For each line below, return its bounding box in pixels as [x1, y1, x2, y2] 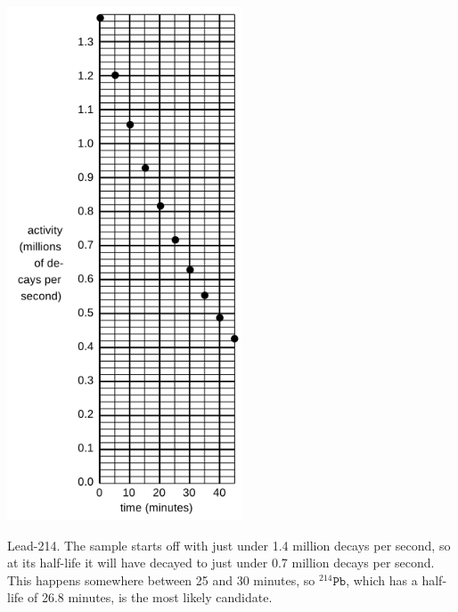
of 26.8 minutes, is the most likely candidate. [27, 588, 273, 607]
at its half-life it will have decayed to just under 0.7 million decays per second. [7, 553, 435, 572]
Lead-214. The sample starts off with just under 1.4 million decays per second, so [7, 535, 451, 554]
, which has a [346, 570, 418, 589]
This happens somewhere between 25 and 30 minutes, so [7, 570, 315, 589]
